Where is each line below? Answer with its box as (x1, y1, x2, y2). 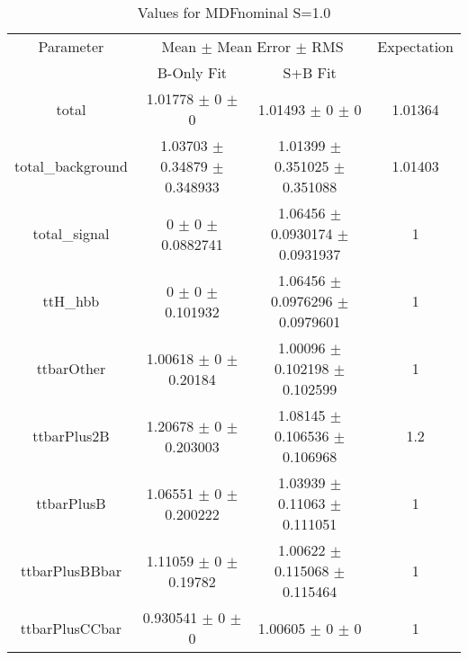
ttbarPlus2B (32, 425, 110, 446)
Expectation (377, 36, 454, 57)
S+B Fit (283, 62, 337, 83)
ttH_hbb (42, 290, 100, 311)
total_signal (32, 223, 110, 244)
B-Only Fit (157, 62, 228, 83)
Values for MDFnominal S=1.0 (137, 2, 331, 22)
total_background (14, 156, 128, 176)
